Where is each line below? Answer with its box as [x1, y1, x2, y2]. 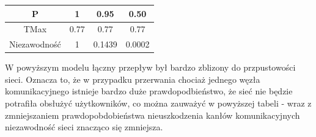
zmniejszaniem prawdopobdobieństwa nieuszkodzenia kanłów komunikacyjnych [5, 108, 300, 121]
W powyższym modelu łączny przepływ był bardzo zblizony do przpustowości [5, 61, 296, 74]
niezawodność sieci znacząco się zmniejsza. [5, 121, 163, 133]
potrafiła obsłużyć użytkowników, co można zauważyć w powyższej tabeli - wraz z [5, 97, 312, 110]
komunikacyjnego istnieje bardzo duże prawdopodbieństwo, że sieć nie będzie [5, 85, 293, 97]
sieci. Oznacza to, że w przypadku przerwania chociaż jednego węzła [5, 72, 260, 85]
